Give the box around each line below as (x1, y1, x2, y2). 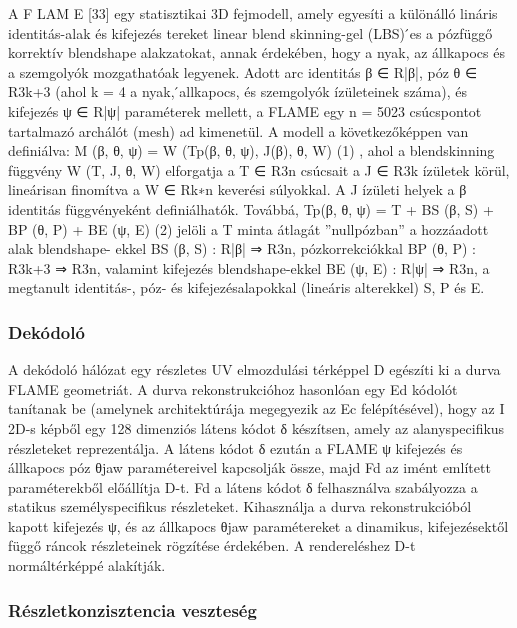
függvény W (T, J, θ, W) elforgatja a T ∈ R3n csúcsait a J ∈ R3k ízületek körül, (8, 159, 510, 180)
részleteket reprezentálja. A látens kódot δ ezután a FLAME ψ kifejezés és (8, 437, 463, 458)
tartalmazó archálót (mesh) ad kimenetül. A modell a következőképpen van (8, 120, 469, 141)
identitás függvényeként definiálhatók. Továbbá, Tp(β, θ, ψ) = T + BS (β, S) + (8, 198, 494, 219)
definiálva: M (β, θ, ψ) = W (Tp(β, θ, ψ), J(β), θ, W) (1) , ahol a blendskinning (8, 140, 495, 161)
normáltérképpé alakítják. (8, 555, 166, 576)
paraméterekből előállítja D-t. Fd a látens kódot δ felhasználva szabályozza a (8, 476, 478, 497)
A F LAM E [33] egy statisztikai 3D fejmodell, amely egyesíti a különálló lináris (8, 3, 498, 23)
